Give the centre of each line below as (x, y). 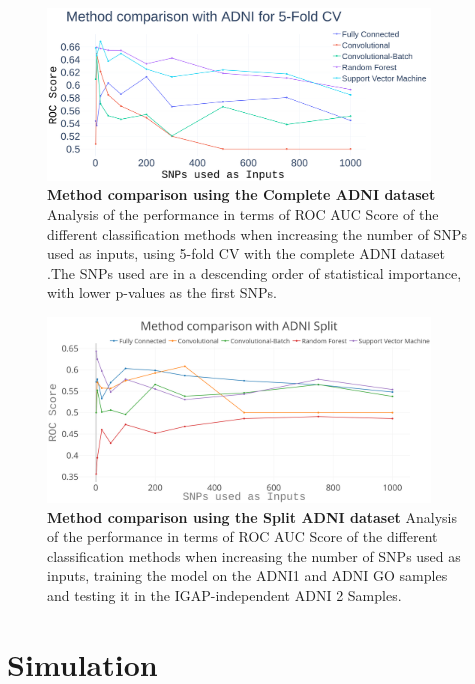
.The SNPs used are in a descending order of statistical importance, (254, 272)
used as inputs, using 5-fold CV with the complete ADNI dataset (246, 253)
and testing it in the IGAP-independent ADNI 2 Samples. (224, 595)
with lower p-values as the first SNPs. (162, 292)
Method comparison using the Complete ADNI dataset (241, 194)
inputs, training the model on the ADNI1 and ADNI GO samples (247, 575)
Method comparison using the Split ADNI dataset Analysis (252, 516)
